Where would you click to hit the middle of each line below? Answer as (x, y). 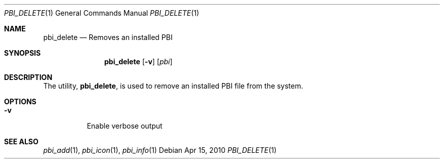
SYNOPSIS (23, 53)
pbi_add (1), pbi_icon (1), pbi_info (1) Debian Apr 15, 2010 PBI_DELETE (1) (160, 150)
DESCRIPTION (28, 77)
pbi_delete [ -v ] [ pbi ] (138, 62)
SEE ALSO (21, 141)
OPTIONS (20, 101)
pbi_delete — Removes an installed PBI (108, 37)
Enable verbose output (125, 126)
